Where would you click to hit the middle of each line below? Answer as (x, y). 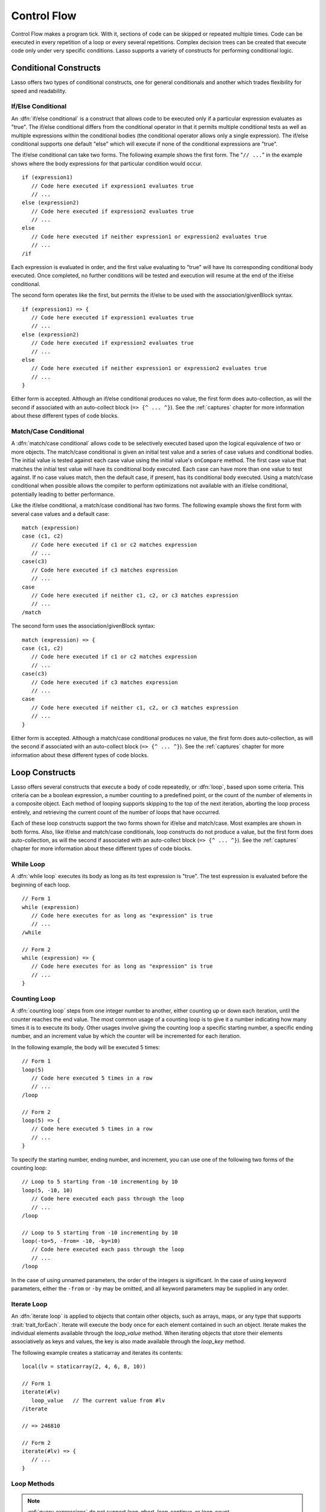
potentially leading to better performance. (63, 494)
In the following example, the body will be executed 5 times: (85, 1047)
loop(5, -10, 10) (47, 1190)
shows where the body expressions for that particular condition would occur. (107, 163)
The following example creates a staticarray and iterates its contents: (97, 1352)
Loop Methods (33, 1484)
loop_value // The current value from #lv (98, 1400)
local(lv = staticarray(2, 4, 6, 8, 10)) (84, 1367)
